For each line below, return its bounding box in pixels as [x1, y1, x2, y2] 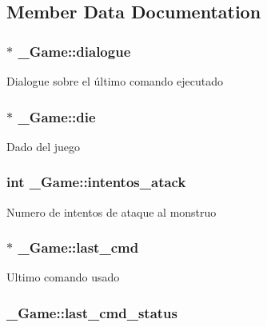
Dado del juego [6, 138, 80, 154]
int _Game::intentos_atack [6, 172, 186, 192]
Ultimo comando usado [6, 269, 120, 285]
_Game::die [18, 106, 96, 126]
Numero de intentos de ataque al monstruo [6, 203, 217, 220]
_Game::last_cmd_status [6, 302, 177, 322]
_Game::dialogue [18, 41, 131, 61]
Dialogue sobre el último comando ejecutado [6, 73, 223, 89]
